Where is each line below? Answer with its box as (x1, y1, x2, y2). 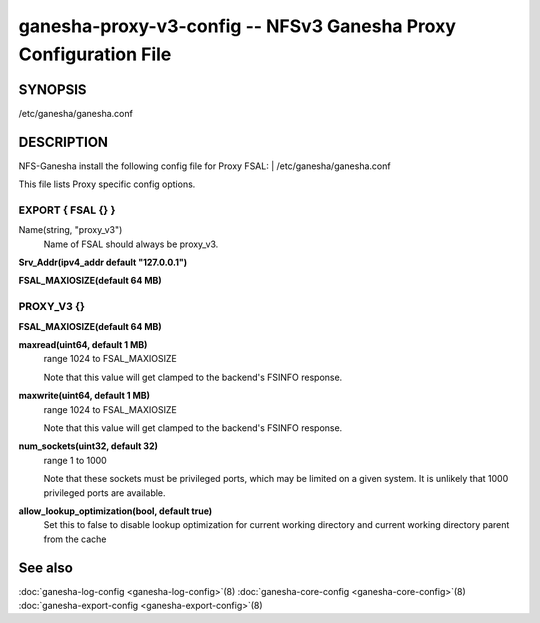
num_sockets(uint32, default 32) (18, 440, 159, 452)
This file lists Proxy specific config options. (18, 178, 196, 190)
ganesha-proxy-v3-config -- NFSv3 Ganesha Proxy (18, 15, 457, 37)
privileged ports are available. (43, 486, 166, 499)
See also (18, 559, 74, 576)
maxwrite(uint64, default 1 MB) (18, 390, 150, 402)
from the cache (43, 533, 107, 545)
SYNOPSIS (18, 81, 87, 98)
